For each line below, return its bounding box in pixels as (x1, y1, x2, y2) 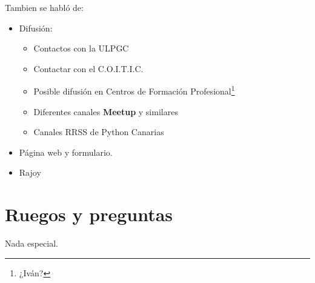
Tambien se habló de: (5, 1, 84, 13)
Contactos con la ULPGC (33, 42, 129, 55)
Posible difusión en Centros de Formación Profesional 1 (33, 83, 235, 98)
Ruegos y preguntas (5, 202, 173, 227)
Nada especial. (5, 237, 58, 250)
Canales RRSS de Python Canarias (33, 125, 164, 138)
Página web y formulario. (19, 145, 113, 158)
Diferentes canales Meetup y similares (33, 105, 178, 118)
